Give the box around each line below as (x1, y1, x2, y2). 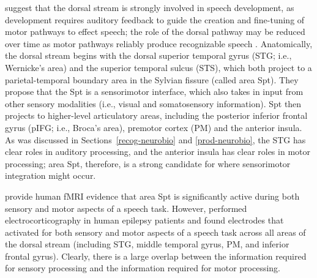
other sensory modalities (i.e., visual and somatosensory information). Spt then (5, 97, 302, 110)
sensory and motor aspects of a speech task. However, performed (5, 201, 247, 214)
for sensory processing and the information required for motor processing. (5, 261, 281, 274)
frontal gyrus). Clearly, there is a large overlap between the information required (5, 249, 307, 262)
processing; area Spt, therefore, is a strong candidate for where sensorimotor (5, 157, 291, 170)
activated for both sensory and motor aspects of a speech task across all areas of (5, 225, 306, 238)
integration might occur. (5, 169, 96, 182)
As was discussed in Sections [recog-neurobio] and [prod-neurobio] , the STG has (5, 133, 306, 146)
